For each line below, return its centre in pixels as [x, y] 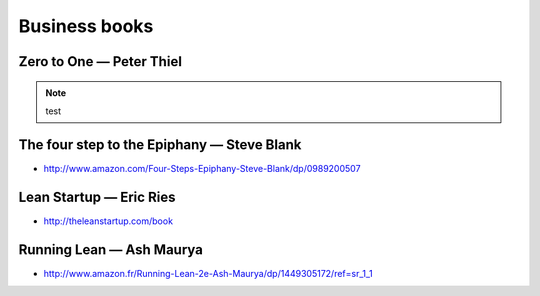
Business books [86, 26]
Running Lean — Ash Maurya [111, 249]
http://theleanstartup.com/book [108, 221]
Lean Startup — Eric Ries [97, 196]
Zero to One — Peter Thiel [100, 61]
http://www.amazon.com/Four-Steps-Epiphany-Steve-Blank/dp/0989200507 [202, 168]
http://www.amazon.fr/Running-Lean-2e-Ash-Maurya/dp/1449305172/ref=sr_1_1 [208, 273]
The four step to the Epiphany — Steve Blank [160, 144]
